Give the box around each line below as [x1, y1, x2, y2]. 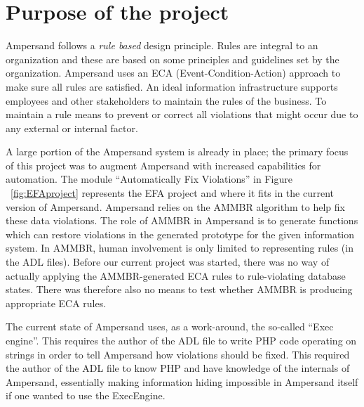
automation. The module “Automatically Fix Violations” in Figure [6, 172, 292, 186]
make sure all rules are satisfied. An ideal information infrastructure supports [6, 79, 338, 93]
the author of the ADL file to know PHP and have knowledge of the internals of [6, 361, 350, 375]
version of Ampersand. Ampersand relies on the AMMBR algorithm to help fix [6, 199, 345, 214]
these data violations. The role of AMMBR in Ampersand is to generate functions [6, 213, 358, 228]
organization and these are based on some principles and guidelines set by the [6, 51, 339, 66]
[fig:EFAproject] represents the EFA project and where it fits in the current [11, 186, 334, 200]
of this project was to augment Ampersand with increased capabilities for [6, 157, 321, 172]
